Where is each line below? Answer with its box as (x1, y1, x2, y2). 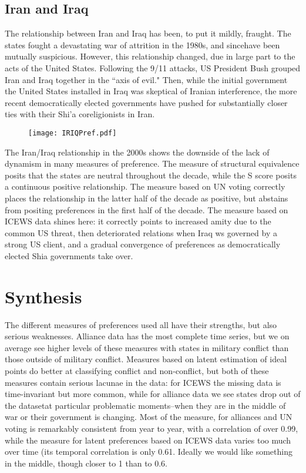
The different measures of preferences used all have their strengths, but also (5, 318, 277, 330)
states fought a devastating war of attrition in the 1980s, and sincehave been (5, 38, 280, 51)
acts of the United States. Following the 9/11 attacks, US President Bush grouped (5, 61, 301, 74)
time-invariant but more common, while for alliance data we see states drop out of (5, 388, 301, 400)
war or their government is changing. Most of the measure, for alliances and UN (5, 411, 292, 423)
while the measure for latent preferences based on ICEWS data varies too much (5, 434, 291, 446)
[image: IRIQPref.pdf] (28, 128, 117, 137)
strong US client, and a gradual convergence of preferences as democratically (5, 238, 281, 250)
